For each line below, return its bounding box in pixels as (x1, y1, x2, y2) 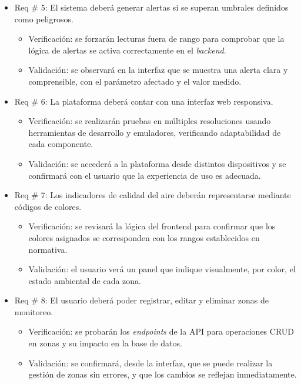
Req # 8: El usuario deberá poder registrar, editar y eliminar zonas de (14, 294, 269, 306)
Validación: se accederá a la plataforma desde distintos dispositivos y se (28, 157, 286, 169)
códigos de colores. (14, 200, 82, 212)
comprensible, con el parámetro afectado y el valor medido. (28, 75, 242, 87)
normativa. (28, 243, 68, 255)
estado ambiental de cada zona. (28, 274, 141, 286)
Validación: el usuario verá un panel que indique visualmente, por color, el (28, 263, 296, 275)
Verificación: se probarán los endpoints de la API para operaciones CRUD (28, 325, 294, 338)
